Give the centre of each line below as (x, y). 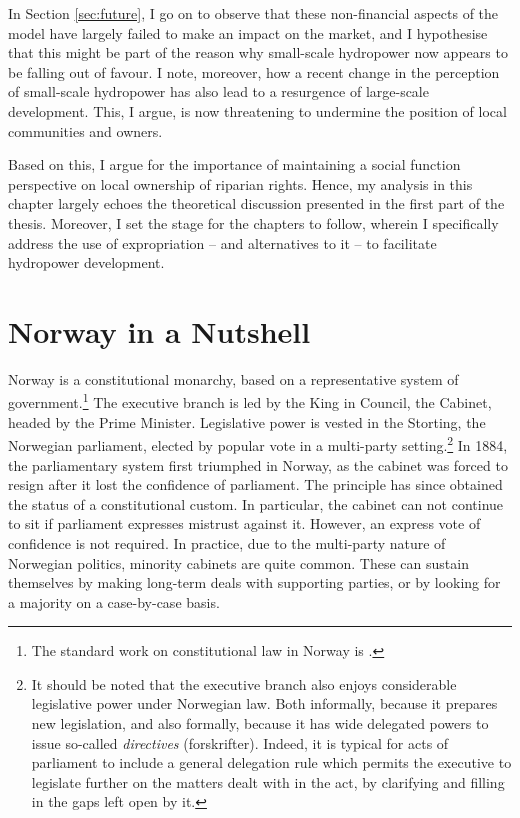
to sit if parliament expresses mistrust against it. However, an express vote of (244, 523)
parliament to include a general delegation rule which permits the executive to (271, 762)
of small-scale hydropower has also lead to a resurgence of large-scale (218, 91)
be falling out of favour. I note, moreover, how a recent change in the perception (254, 71)
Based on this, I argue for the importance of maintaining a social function (234, 164)
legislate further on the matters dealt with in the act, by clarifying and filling (268, 781)
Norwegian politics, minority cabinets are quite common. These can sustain (238, 562)
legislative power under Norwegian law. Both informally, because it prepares (264, 703)
